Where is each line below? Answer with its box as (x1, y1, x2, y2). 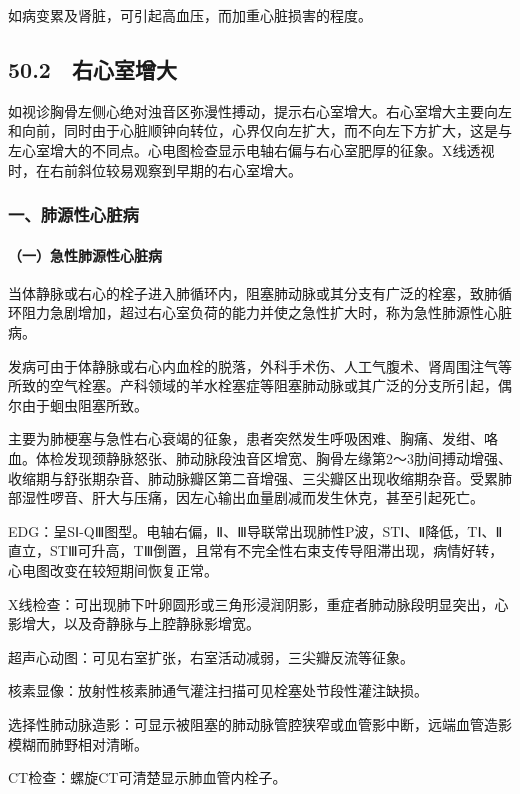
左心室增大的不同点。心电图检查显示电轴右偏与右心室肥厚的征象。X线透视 (8, 139, 495, 160)
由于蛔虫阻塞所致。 (21, 394, 148, 415)
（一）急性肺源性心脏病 (8, 244, 162, 265)
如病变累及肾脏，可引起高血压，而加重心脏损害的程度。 (8, 5, 372, 25)
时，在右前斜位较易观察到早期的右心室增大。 (8, 159, 302, 180)
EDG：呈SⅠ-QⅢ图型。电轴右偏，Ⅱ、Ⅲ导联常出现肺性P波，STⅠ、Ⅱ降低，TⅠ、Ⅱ (8, 520, 503, 541)
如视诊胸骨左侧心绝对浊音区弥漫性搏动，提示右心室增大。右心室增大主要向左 (8, 100, 512, 121)
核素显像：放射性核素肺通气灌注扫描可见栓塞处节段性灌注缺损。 (8, 680, 428, 701)
